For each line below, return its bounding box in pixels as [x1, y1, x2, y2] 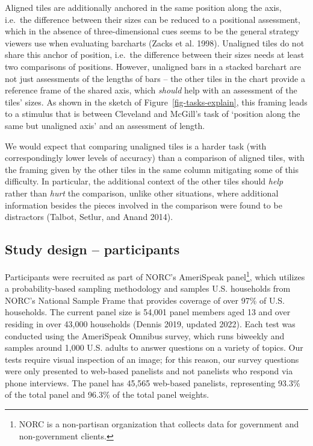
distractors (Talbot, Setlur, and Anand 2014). [5, 210, 173, 223]
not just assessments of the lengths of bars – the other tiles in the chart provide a [5, 72, 305, 84]
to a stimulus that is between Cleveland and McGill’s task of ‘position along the [5, 107, 300, 120]
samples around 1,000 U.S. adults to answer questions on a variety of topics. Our [5, 341, 303, 354]
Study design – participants [5, 240, 180, 259]
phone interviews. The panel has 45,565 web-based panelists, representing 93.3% [5, 376, 300, 389]
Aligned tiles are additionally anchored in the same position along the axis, [5, 1, 282, 13]
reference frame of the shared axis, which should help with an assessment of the [5, 84, 297, 96]
